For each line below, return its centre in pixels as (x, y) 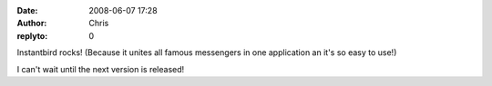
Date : (27, 10)
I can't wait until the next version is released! (101, 69)
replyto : (32, 35)
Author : (32, 24)
